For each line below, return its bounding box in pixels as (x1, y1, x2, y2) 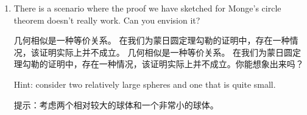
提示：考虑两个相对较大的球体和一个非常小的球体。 (13, 98, 219, 111)
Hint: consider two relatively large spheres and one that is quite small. (13, 77, 276, 90)
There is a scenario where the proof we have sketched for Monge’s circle (13, 2, 281, 14)
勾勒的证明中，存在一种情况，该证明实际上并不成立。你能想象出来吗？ (22, 57, 304, 70)
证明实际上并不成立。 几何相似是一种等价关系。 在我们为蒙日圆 (39, 45, 293, 58)
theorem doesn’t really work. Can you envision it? (13, 13, 200, 26)
